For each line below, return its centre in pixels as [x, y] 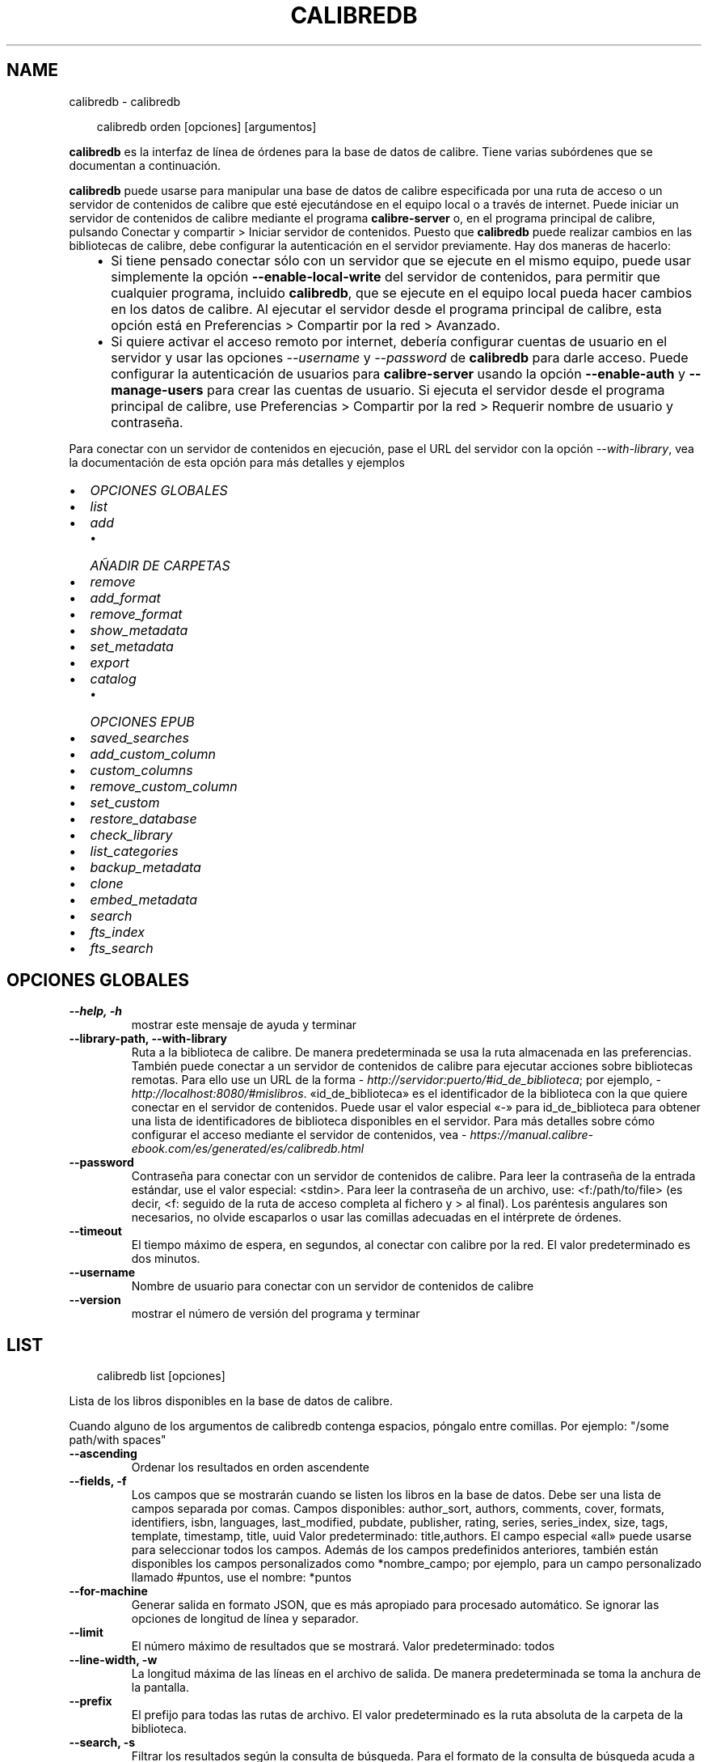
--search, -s [102, 1743]
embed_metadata [144, 899]
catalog [113, 678]
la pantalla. [160, 1688]
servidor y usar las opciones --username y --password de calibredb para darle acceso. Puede [400, 357]
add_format [125, 597]
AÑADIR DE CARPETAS [160, 565]
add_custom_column [153, 754]
